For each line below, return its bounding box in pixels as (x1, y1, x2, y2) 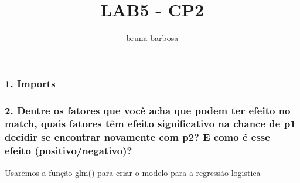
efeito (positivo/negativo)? (5, 143, 132, 158)
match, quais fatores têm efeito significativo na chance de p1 (5, 116, 296, 131)
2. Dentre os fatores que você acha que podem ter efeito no (5, 103, 291, 117)
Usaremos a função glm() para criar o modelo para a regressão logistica (5, 166, 261, 178)
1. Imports (5, 76, 56, 90)
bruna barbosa (126, 32, 179, 44)
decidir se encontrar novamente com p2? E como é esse (5, 130, 270, 144)
